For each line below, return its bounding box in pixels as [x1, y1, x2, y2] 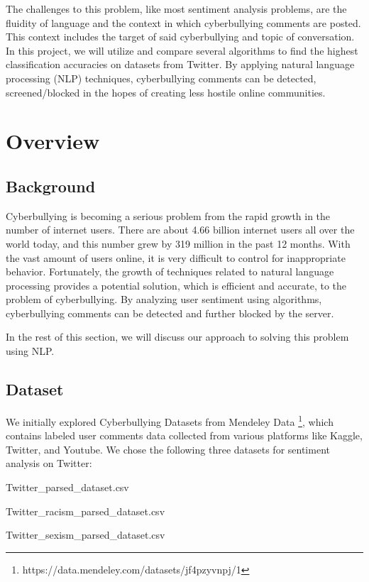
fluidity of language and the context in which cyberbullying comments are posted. [6, 15, 361, 30]
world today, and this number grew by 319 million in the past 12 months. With [6, 236, 351, 251]
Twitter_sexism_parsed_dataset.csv [6, 527, 165, 542]
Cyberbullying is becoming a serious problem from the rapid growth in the [6, 208, 331, 223]
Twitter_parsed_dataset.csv [6, 479, 129, 494]
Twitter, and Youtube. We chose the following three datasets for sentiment [6, 441, 330, 456]
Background [6, 175, 96, 197]
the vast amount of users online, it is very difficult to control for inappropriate [6, 250, 346, 265]
